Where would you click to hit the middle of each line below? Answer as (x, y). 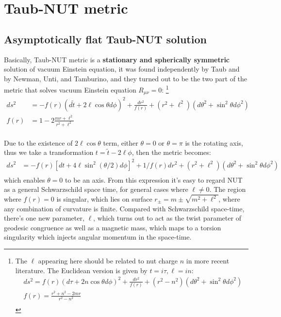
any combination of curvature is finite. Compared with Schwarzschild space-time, (124, 208)
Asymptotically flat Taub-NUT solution (105, 39)
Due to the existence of (38, 142)
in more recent (208, 261)
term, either (121, 142)
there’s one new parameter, (44, 218)
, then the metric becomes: (171, 152)
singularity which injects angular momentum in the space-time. (98, 237)
